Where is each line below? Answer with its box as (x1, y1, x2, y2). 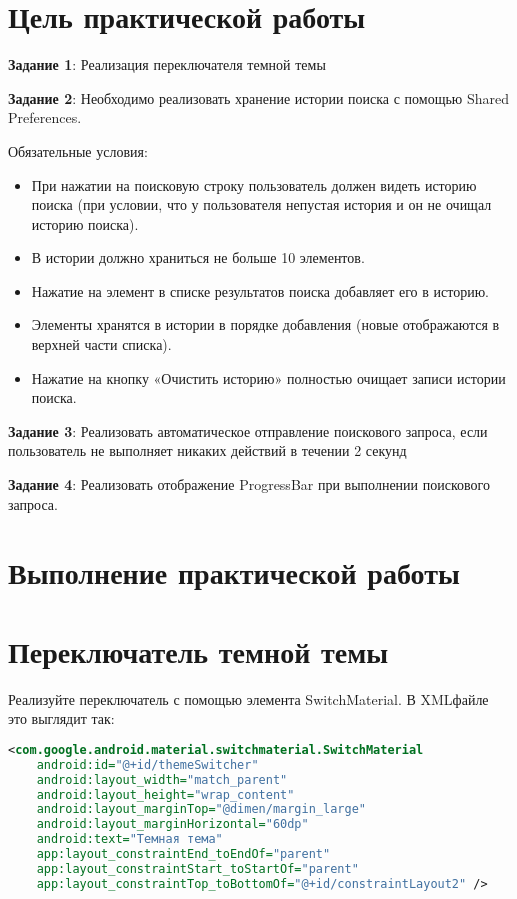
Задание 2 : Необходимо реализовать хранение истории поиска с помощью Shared (8, 87, 510, 108)
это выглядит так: (8, 708, 115, 729)
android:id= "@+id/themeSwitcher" (36, 757, 259, 772)
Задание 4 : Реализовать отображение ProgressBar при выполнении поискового (8, 474, 490, 495)
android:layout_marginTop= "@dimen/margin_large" (36, 802, 366, 817)
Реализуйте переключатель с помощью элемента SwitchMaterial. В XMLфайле (8, 688, 489, 709)
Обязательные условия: (8, 140, 148, 161)
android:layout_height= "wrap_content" (36, 787, 295, 802)
